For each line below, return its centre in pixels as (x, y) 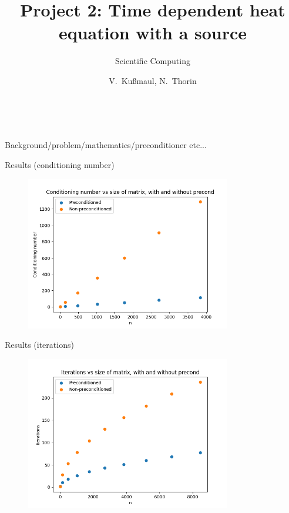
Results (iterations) (39, 345)
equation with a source (153, 33)
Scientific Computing (153, 61)
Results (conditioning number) (60, 164)
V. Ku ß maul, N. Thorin (153, 80)
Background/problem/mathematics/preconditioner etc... (106, 145)
